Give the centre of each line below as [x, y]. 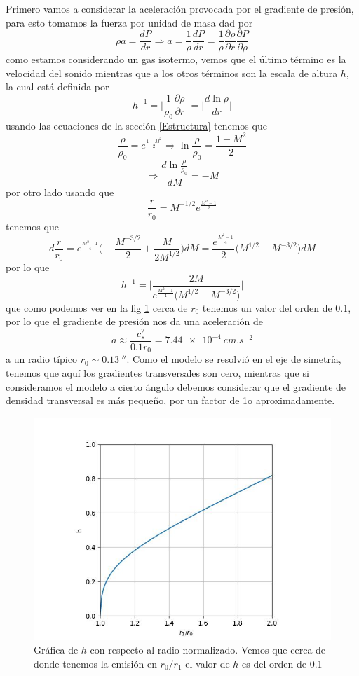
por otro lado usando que [60, 192]
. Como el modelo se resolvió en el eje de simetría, [234, 359]
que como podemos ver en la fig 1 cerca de [97, 307]
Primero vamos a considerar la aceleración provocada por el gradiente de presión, [180, 8]
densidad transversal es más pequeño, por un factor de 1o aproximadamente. [170, 400]
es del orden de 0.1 [282, 663]
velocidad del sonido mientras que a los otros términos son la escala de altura [172, 73]
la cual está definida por [57, 87]
